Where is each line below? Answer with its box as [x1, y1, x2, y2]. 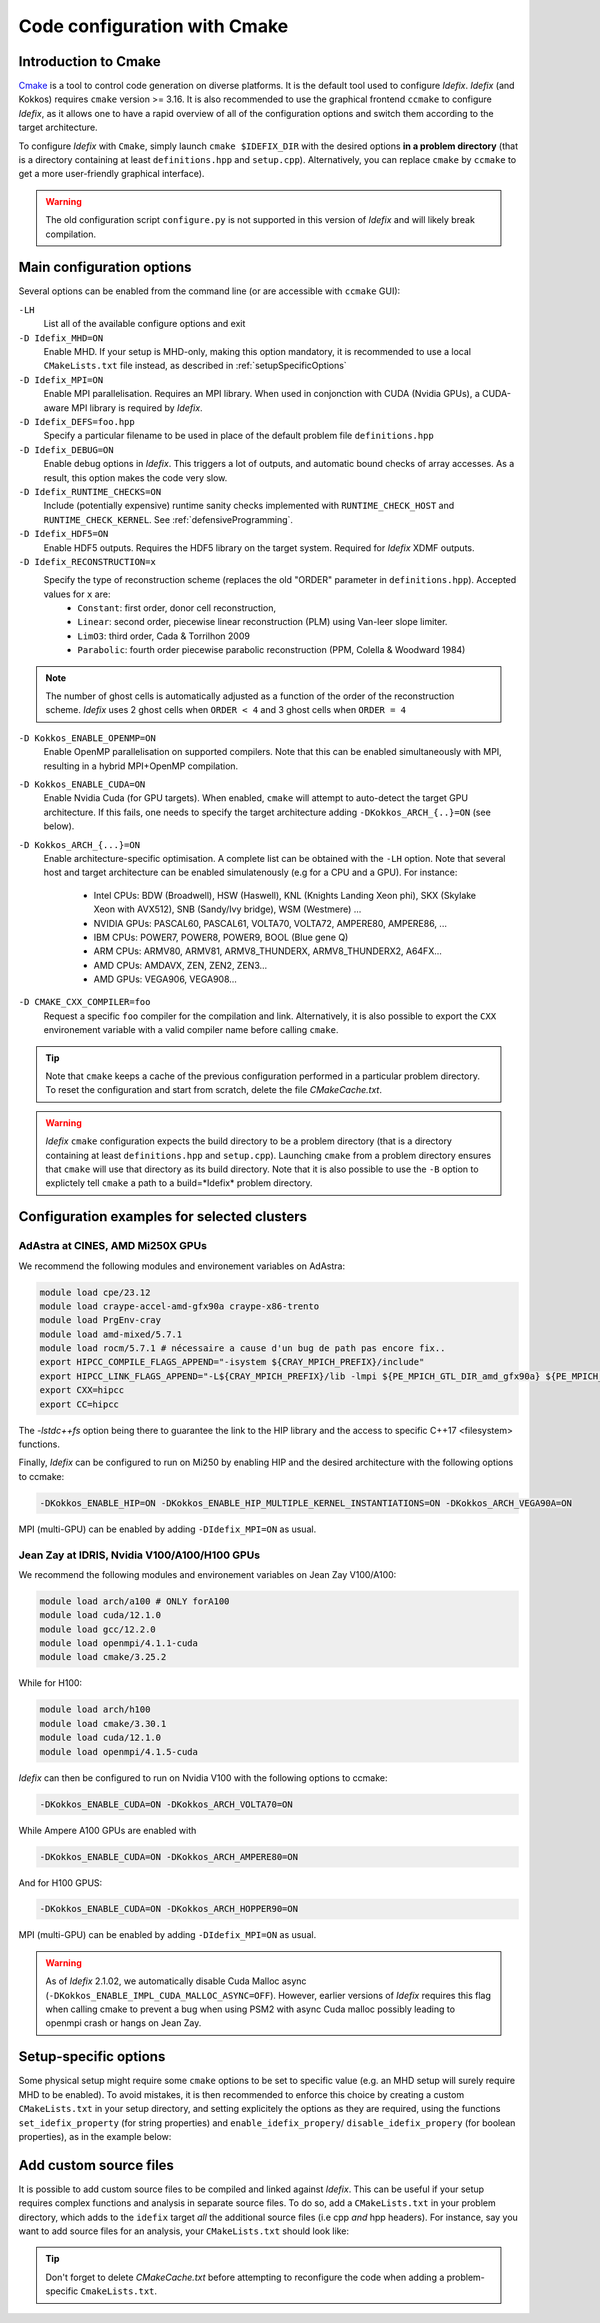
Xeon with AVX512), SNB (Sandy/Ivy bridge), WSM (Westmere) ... [93, 903, 362, 915]
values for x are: [43, 588, 111, 600]
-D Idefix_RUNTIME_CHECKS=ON [18, 486, 162, 497]
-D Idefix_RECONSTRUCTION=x [18, 556, 157, 567]
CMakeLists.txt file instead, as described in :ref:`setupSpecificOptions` [43, 360, 347, 372]
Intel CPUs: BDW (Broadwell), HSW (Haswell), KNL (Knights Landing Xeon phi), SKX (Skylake [93, 889, 477, 901]
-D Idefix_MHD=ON [18, 332, 104, 344]
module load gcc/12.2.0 [39, 1623, 157, 1635]
